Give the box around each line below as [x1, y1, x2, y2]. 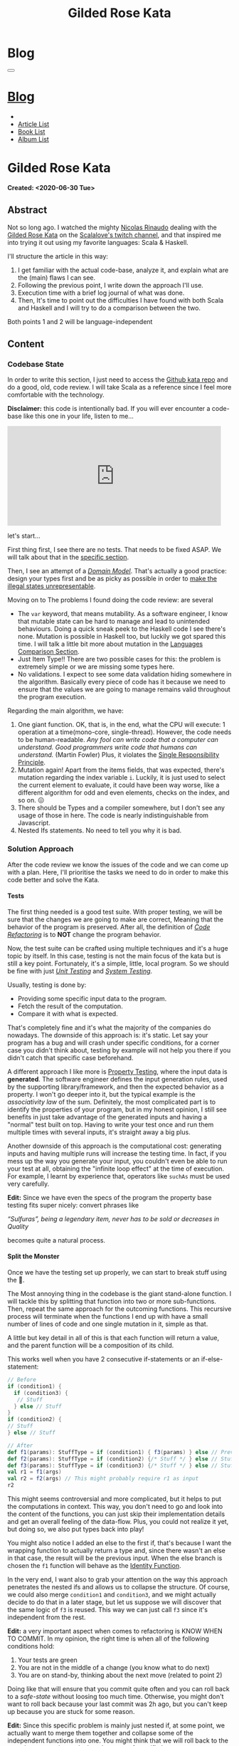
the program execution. [17, 693, 87, 701]
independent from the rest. [7, 1613, 86, 1621]
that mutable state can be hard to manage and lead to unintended [17, 617, 210, 626]
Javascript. [17, 819, 51, 827]
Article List [17, 120, 50, 128]
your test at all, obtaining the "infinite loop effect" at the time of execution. [7, 1164, 225, 1173]
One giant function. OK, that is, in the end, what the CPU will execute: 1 [17, 721, 225, 729]
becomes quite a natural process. [7, 1235, 105, 1244]
